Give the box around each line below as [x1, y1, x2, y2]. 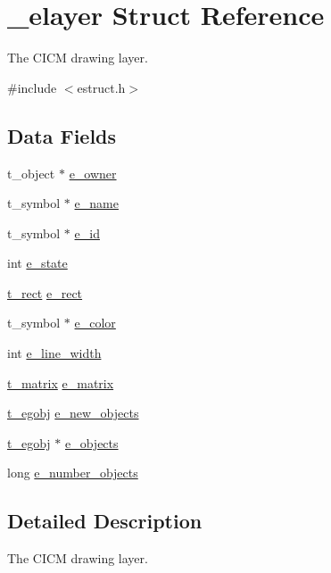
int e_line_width [7, 344, 102, 362]
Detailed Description [7, 507, 203, 535]
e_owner [69, 163, 117, 182]
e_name [74, 194, 119, 212]
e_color [74, 313, 116, 332]
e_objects [64, 433, 119, 452]
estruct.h [77, 78, 126, 96]
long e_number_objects [7, 463, 138, 482]
